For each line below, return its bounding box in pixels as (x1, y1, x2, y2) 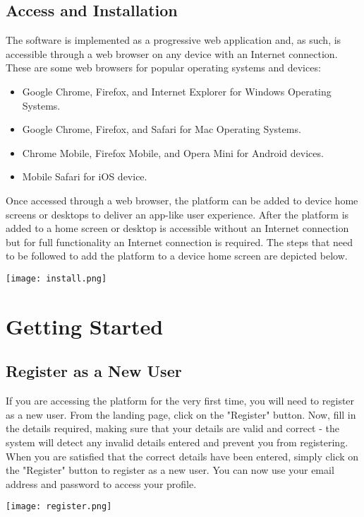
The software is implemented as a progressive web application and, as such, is (6, 33, 341, 47)
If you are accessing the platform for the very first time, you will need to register (6, 393, 355, 408)
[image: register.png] (6, 501, 112, 512)
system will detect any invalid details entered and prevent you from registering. (6, 434, 348, 449)
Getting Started (6, 311, 164, 340)
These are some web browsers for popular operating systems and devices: (6, 60, 321, 75)
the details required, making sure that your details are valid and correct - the (6, 421, 340, 436)
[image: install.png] (6, 273, 107, 284)
